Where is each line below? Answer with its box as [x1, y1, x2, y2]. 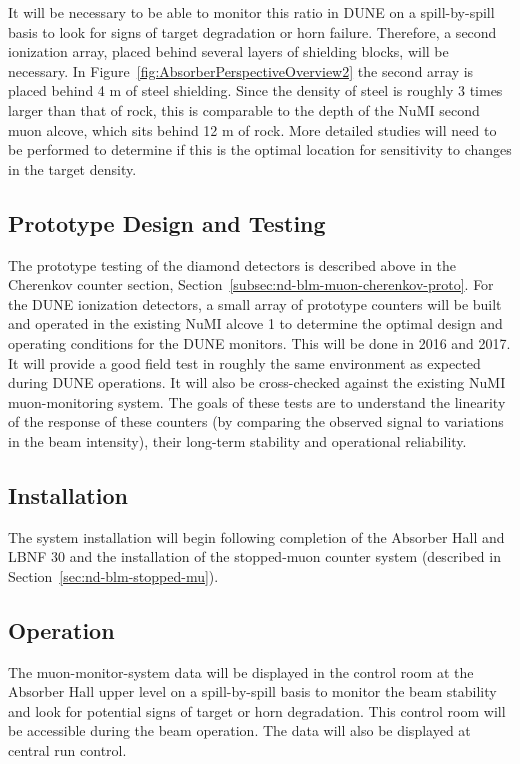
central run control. [8, 740, 127, 761]
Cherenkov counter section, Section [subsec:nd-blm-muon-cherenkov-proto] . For [8, 274, 494, 295]
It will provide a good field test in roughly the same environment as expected [8, 352, 481, 373]
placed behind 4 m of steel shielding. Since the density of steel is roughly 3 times [8, 80, 503, 101]
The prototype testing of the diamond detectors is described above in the [8, 254, 457, 275]
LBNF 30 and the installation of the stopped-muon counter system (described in [8, 546, 501, 567]
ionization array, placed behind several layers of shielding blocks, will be [8, 41, 449, 62]
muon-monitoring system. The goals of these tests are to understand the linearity [8, 391, 506, 412]
